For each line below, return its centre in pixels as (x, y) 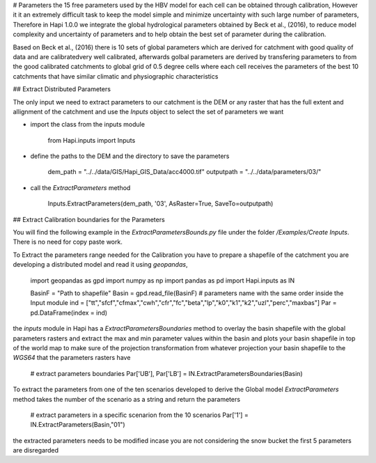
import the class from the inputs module (88, 125)
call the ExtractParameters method (80, 187)
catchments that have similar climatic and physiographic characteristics (116, 76)
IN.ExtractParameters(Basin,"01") (78, 425)
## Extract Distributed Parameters (62, 89)
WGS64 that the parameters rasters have (72, 358)
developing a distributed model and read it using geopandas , (100, 265)
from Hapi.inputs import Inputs (92, 140)
